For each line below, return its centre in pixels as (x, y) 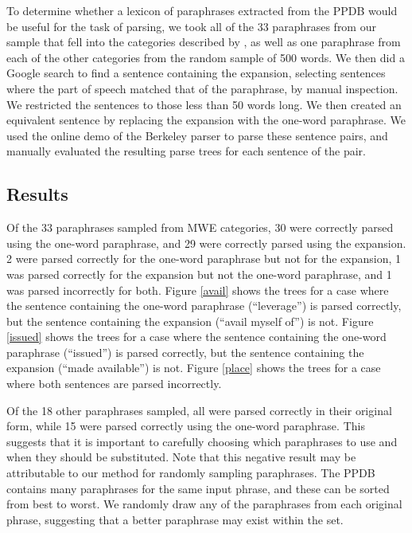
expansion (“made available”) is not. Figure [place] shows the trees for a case (194, 368)
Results (37, 194)
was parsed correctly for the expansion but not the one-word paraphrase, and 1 (199, 274)
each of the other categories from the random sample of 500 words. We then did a (206, 57)
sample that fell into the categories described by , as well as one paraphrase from (204, 42)
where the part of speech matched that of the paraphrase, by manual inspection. (202, 88)
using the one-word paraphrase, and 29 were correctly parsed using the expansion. (206, 243)
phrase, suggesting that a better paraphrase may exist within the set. (175, 519)
